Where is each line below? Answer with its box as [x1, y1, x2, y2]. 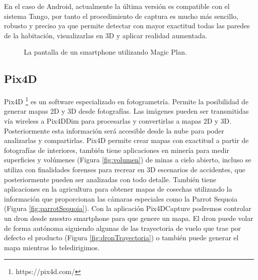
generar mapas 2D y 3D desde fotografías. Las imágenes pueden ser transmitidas [4, 106, 249, 116]
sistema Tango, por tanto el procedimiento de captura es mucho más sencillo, [4, 10, 239, 21]
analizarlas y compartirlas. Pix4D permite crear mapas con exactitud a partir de [4, 135, 249, 145]
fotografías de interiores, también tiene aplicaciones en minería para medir [4, 144, 229, 155]
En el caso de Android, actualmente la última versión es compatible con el [4, 1, 230, 11]
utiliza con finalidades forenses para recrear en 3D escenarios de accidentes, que [4, 164, 246, 174]
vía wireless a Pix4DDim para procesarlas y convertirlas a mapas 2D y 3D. [4, 116, 232, 126]
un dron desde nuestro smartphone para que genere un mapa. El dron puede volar [4, 212, 254, 223]
